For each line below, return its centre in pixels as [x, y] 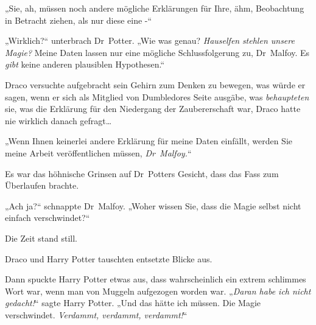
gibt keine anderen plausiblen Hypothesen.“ [85, 64]
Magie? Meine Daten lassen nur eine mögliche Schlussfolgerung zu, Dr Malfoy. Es [157, 52]
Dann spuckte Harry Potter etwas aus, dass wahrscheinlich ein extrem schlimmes [156, 279]
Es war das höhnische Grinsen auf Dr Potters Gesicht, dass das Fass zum [142, 173]
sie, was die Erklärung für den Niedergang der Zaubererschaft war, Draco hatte [153, 109]
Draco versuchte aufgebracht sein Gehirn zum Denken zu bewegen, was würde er [155, 84]
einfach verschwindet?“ [47, 218]
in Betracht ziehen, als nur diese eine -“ [79, 20]
